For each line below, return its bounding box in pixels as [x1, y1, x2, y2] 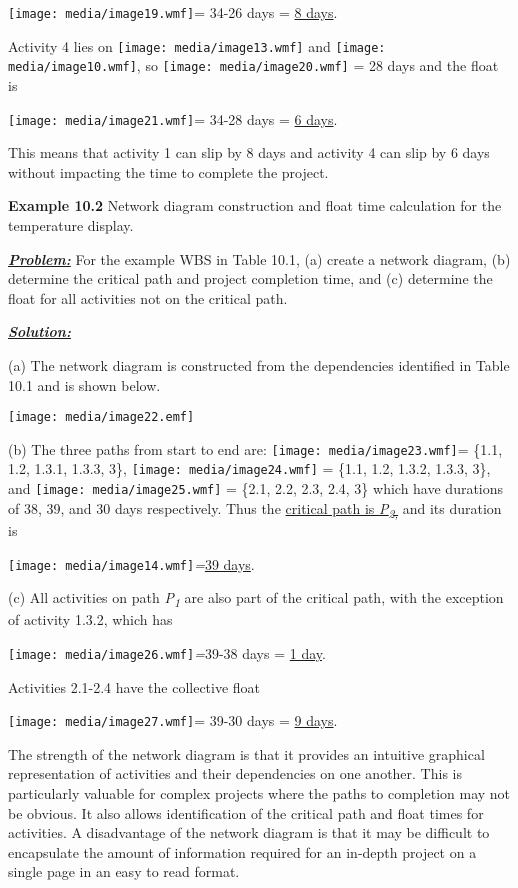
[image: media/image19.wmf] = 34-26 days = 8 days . [8, 2, 338, 22]
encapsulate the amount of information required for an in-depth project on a [8, 841, 477, 862]
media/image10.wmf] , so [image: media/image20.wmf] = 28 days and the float [8, 55, 499, 76]
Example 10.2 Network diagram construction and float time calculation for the [8, 195, 502, 216]
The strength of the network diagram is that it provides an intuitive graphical [8, 743, 485, 764]
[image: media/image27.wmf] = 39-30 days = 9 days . [8, 710, 338, 731]
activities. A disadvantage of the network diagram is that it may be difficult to [8, 822, 490, 843]
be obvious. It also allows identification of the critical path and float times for [8, 802, 484, 823]
